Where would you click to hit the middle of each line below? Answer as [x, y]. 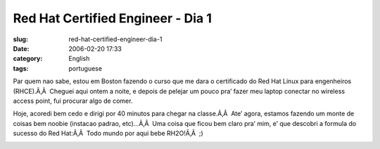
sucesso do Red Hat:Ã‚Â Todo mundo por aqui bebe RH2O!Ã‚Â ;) [108, 134]
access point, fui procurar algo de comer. [73, 101]
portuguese [85, 68]
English [79, 59]
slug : [20, 39]
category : [28, 59]
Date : [21, 48]
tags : [21, 68]
